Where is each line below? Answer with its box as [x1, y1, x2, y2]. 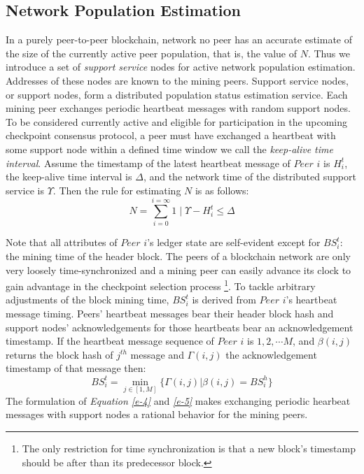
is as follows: [195, 182, 249, 197]
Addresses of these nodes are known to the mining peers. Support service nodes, [6, 73, 349, 87]
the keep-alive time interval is [6, 169, 132, 184]
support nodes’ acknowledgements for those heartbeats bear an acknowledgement [6, 319, 353, 334]
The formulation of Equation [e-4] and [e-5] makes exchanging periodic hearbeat [6, 393, 351, 408]
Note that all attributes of [6, 235, 118, 250]
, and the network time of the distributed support [143, 169, 356, 184]
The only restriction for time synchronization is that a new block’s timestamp [22, 441, 356, 456]
